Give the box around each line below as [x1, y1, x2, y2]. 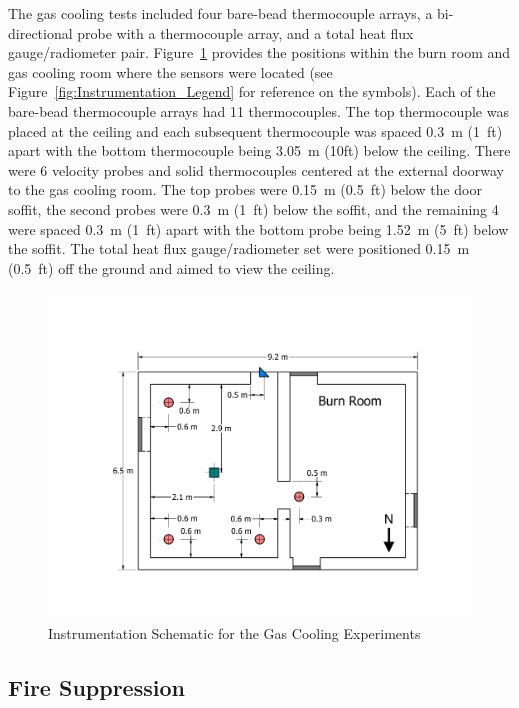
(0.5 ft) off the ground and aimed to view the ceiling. [8, 257, 335, 278]
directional [8, 22, 73, 43]
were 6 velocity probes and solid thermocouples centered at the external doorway [8, 159, 504, 180]
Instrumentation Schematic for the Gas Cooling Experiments [48, 623, 421, 644]
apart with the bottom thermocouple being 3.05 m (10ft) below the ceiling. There [8, 140, 511, 161]
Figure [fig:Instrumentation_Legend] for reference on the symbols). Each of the [8, 81, 496, 102]
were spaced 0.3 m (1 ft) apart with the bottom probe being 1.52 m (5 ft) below [8, 218, 509, 239]
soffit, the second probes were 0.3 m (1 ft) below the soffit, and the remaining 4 [8, 198, 499, 219]
